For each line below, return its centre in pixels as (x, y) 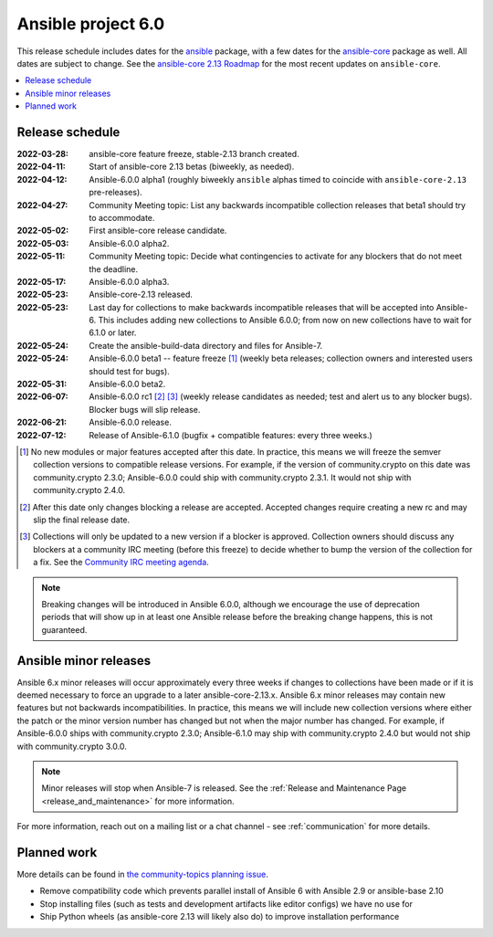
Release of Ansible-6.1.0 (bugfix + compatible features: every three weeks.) (231, 435)
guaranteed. (64, 629)
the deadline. (114, 268)
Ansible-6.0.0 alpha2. (129, 243)
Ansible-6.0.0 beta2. (127, 384)
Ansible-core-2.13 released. (141, 295)
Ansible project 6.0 (91, 24)
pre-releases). (116, 193)
